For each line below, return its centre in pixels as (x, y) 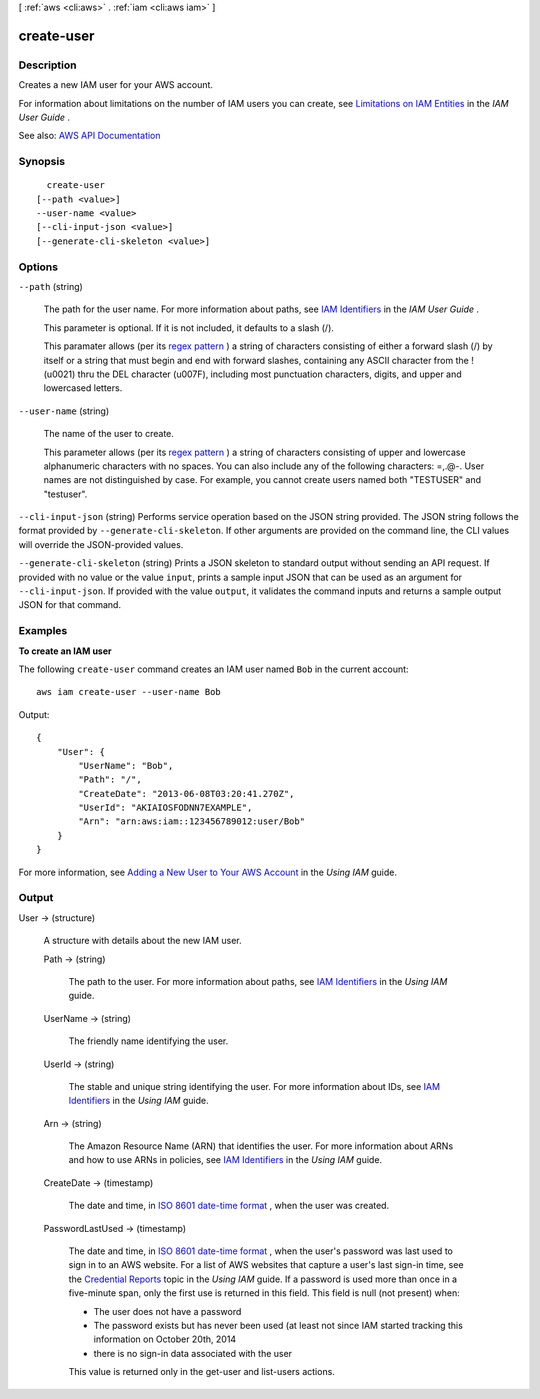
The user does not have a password (167, 1311)
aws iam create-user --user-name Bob (129, 692)
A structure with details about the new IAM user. (142, 941)
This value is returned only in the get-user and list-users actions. (201, 1372)
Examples (43, 631)
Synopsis (41, 162)
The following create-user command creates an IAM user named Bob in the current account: (213, 669)
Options (38, 267)
